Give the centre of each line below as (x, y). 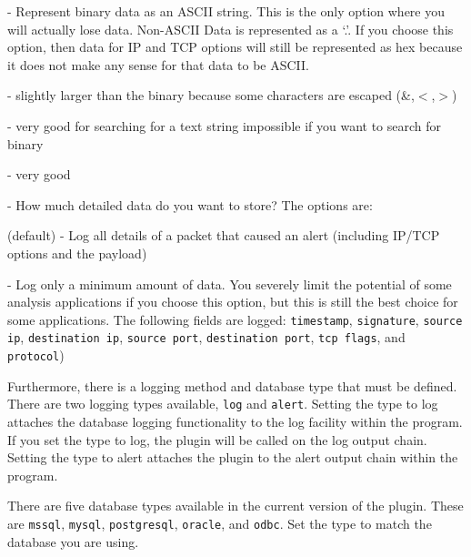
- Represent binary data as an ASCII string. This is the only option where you (226, 11)
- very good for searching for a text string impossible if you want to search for (225, 125)
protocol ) (36, 355)
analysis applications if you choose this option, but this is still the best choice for (233, 302)
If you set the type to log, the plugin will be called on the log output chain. (217, 439)
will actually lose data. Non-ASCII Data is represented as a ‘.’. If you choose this (230, 29)
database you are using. (73, 541)
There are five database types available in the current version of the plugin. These (235, 506)
